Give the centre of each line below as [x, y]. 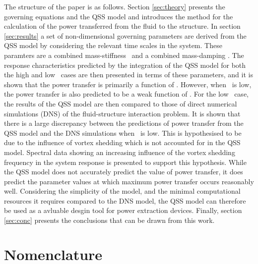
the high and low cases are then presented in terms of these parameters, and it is [129, 75]
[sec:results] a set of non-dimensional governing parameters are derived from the [125, 35]
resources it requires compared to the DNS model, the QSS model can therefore [125, 200]
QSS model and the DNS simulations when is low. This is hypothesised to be [123, 132]
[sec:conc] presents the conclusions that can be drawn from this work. [109, 220]
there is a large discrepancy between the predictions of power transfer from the [124, 123]
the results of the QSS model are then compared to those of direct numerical [121, 103]
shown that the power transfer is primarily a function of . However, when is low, [128, 84]
